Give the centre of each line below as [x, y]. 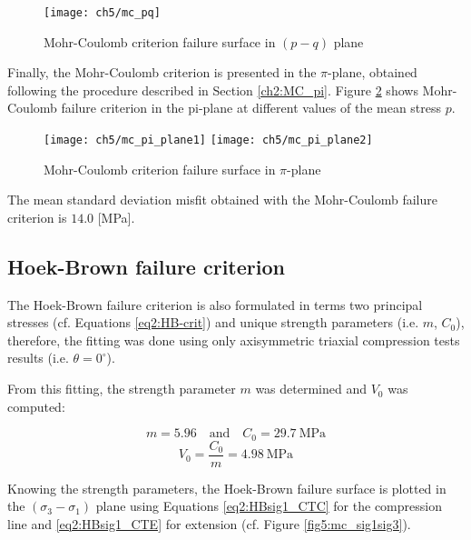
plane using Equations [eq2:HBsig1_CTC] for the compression [269, 506]
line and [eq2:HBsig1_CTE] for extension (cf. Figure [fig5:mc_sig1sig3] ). [209, 523]
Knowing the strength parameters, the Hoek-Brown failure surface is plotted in [227, 488]
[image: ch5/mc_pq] [102, 13]
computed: [36, 406]
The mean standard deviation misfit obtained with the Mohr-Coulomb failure [222, 200]
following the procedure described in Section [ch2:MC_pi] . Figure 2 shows [213, 90]
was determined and [311, 389]
